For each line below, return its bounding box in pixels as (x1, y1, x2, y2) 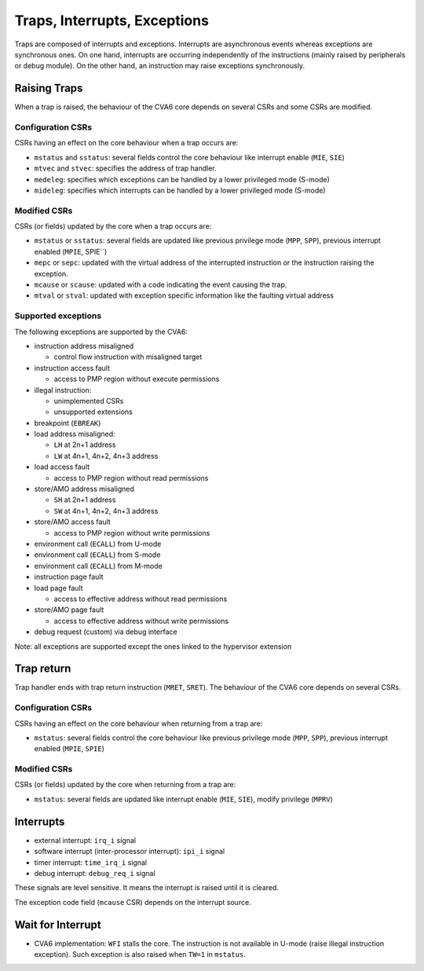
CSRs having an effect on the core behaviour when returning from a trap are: (14, 719, 263, 728)
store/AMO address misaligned (34, 484, 135, 494)
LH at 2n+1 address (53, 440, 116, 449)
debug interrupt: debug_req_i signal (34, 868, 156, 878)
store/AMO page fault (34, 605, 104, 614)
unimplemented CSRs (53, 396, 124, 405)
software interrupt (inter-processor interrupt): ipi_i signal (34, 847, 225, 856)
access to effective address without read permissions (53, 594, 228, 603)
